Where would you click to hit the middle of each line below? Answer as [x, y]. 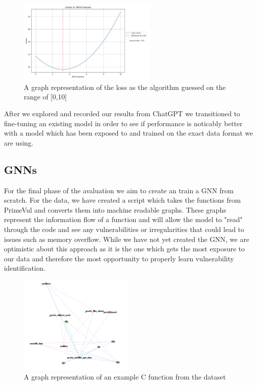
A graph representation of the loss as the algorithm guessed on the [125, 87]
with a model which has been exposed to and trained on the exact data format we [128, 133]
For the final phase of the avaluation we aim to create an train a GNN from [119, 190]
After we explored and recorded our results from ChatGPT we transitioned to [122, 114]
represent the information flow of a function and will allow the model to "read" [123, 219]
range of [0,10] [45, 97]
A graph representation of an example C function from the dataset [125, 377]
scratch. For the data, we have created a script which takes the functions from [123, 200]
